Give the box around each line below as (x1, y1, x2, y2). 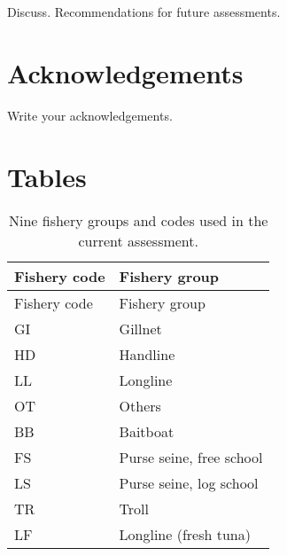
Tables (7, 158, 87, 194)
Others (119, 395, 161, 417)
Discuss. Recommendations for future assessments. (7, 3, 281, 20)
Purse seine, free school (119, 447, 263, 468)
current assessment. (78, 231, 198, 252)
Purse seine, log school (119, 473, 259, 494)
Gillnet (119, 318, 162, 340)
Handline (119, 344, 175, 365)
